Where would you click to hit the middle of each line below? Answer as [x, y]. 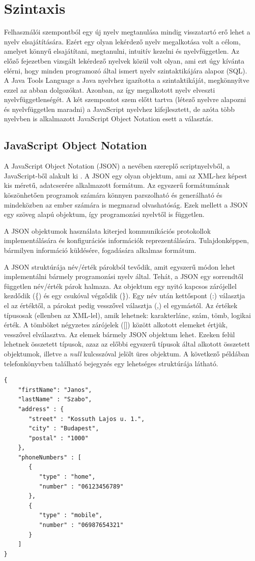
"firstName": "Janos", [55, 390]
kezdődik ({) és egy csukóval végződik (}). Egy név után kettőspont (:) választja [125, 296]
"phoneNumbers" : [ [50, 457]
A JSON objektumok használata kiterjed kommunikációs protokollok [107, 230]
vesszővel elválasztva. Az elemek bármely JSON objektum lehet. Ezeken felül [119, 334]
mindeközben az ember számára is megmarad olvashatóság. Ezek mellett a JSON [126, 204]
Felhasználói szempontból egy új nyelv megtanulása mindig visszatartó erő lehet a [127, 32]
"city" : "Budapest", [64, 429]
